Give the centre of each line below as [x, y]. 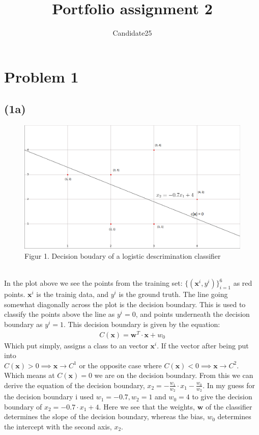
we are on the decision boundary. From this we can [174, 375]
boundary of [23, 406]
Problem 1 [41, 76]
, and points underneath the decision [193, 314]
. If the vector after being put [203, 345]
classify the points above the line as [60, 314]
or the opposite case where [120, 365]
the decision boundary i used [49, 397]
